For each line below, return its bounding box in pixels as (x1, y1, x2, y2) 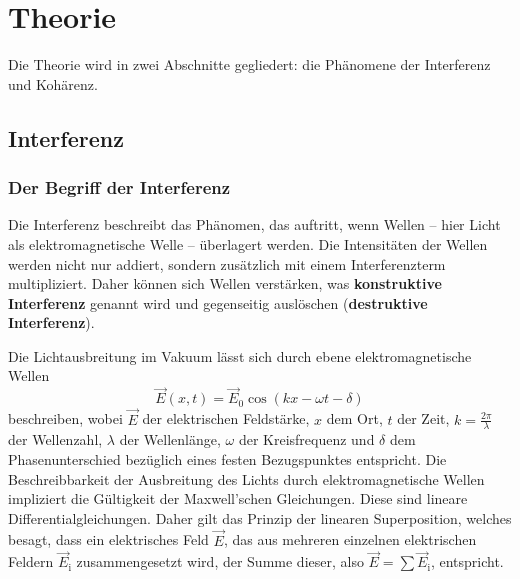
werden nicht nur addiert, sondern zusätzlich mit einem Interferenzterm (8, 253, 446, 274)
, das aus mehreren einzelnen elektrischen (223, 529, 477, 550)
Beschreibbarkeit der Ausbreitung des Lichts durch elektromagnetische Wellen (8, 468, 485, 489)
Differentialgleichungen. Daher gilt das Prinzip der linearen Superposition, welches (8, 507, 512, 528)
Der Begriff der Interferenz (8, 175, 231, 200)
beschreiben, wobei (8, 408, 123, 429)
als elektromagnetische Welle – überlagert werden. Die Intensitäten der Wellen (8, 233, 488, 254)
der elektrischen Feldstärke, (142, 408, 310, 429)
